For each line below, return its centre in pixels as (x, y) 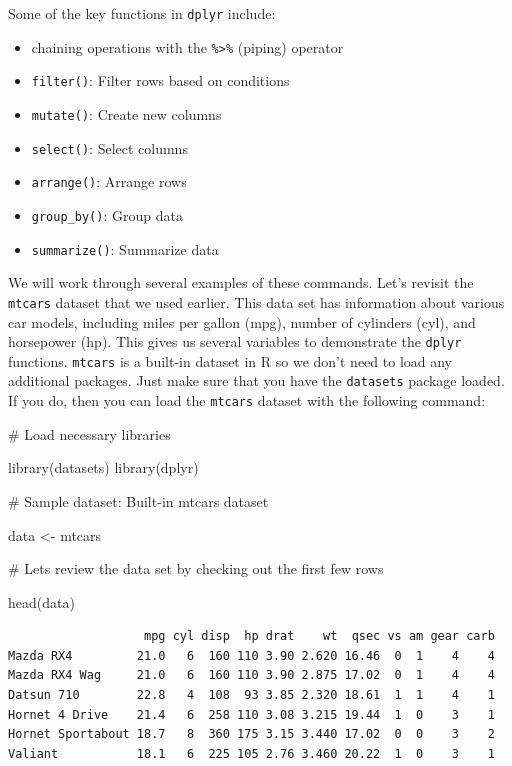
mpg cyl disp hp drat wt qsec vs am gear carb (319, 636)
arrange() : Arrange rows (109, 181)
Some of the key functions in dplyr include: (142, 13)
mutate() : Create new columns (126, 113)
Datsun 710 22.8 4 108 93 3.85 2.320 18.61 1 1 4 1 (251, 695)
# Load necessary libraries (89, 433)
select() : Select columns (109, 147)
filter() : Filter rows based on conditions (160, 80)
